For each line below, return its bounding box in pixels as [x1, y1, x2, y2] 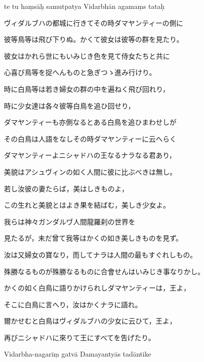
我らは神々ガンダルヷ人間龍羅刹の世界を [4, 216, 135, 226]
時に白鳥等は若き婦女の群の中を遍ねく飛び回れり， [4, 83, 170, 94]
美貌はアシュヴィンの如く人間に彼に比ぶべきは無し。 [4, 166, 177, 177]
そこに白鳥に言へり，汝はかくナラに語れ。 [4, 299, 142, 309]
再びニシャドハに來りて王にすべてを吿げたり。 [4, 332, 156, 342]
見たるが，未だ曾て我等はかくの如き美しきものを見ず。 [4, 233, 183, 243]
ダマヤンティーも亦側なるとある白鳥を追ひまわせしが [4, 117, 177, 127]
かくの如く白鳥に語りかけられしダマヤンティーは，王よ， [4, 283, 191, 293]
